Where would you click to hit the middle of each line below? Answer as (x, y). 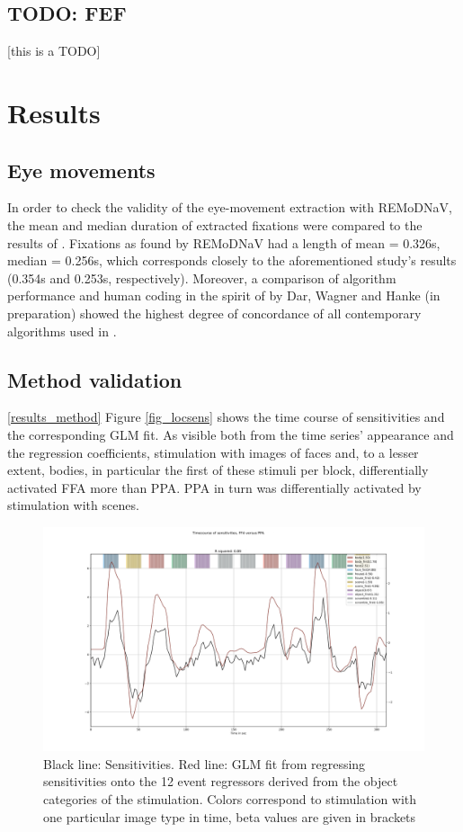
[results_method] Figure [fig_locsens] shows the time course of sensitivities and (226, 417)
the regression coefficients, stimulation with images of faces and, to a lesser (213, 452)
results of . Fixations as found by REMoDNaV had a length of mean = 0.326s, (224, 242)
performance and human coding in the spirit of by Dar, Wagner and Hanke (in (224, 295)
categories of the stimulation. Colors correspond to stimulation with (230, 798)
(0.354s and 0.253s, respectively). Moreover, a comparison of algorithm (202, 277)
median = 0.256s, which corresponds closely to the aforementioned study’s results (232, 260)
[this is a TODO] (54, 51)
